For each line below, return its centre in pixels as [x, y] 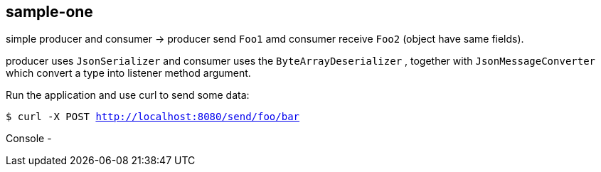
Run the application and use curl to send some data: [128, 95]
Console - [29, 139]
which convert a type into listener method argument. [128, 73]
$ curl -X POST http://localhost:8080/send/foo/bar [153, 117]
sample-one [49, 12]
